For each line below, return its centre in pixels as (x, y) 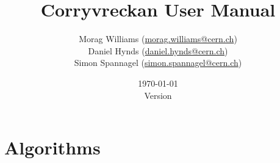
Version (158, 95)
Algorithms (52, 147)
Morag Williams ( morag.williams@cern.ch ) (158, 39)
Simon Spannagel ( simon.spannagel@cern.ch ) (158, 63)
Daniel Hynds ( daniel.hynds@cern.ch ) (158, 50)
